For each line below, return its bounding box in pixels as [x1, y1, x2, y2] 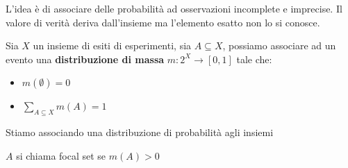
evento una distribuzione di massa [6, 51, 165, 66]
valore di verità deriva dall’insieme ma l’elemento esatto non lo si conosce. [6, 15, 320, 29]
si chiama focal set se [16, 148, 106, 162]
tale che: [236, 51, 272, 66]
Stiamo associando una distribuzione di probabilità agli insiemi [6, 125, 274, 140]
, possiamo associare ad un [222, 38, 336, 53]
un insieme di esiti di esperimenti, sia [33, 38, 192, 53]
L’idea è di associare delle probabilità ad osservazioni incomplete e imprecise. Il [6, 1, 342, 15]
